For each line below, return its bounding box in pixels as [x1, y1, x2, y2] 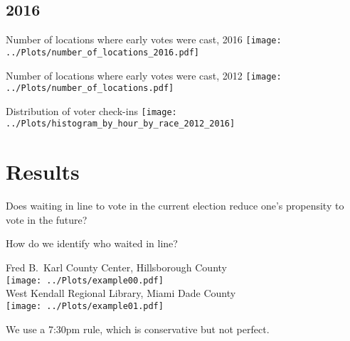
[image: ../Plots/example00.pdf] [6, 275, 164, 286]
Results [6, 157, 80, 186]
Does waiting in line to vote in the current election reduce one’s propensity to [6, 198, 344, 213]
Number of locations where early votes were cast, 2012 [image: [6, 67, 282, 82]
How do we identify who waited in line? [6, 236, 178, 251]
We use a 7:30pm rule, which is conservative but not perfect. [6, 321, 270, 336]
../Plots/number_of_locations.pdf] [6, 83, 174, 94]
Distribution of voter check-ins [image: [6, 103, 177, 118]
